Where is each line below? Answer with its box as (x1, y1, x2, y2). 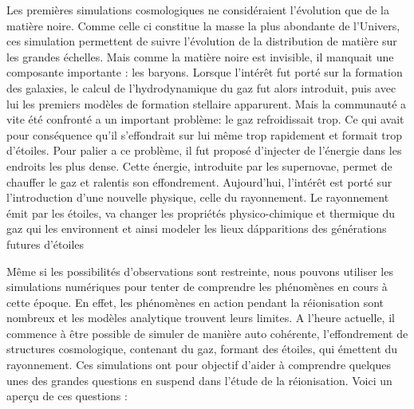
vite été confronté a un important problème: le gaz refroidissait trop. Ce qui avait (6, 111, 404, 128)
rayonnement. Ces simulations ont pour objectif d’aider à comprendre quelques (6, 356, 391, 373)
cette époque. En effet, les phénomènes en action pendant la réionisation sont (6, 293, 384, 310)
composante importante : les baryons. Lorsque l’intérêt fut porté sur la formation (6, 64, 403, 81)
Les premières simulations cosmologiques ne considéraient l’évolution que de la (6, 2, 389, 18)
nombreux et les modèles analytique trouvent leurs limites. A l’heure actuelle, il (6, 309, 395, 326)
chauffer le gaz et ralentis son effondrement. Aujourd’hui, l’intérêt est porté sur (6, 173, 392, 190)
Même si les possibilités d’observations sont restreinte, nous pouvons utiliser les (6, 262, 393, 279)
